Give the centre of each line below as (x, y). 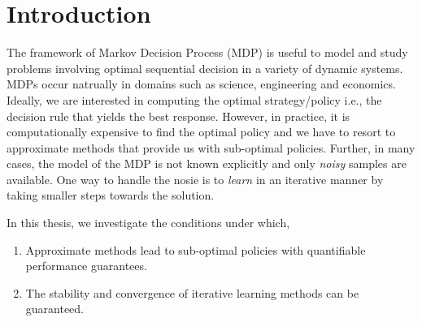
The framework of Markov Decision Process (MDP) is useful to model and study (207, 52)
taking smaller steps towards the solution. (111, 195)
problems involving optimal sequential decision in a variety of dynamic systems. (205, 68)
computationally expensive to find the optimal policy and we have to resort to (201, 132)
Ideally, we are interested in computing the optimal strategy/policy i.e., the (194, 99)
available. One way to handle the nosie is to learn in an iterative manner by (195, 179)
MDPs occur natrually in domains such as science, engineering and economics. (201, 84)
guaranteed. (55, 309)
